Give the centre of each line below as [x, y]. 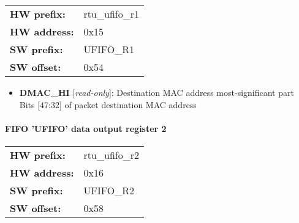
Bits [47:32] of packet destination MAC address [108, 104]
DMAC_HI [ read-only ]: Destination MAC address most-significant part [157, 92]
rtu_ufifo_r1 [111, 14]
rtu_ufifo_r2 [111, 155]
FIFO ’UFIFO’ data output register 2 [86, 128]
